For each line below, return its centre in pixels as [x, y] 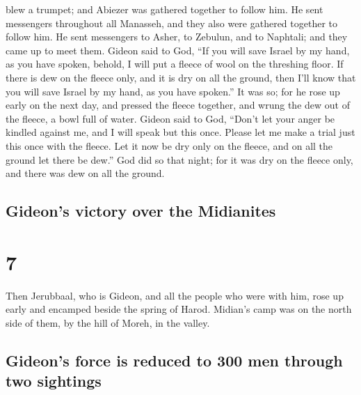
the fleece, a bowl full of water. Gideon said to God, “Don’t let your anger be [170, 118]
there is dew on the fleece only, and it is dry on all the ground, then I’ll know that [181, 77]
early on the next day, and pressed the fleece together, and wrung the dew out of [178, 105]
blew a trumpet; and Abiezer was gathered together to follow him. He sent [165, 9]
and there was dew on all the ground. [85, 173]
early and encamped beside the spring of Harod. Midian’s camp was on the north [179, 309]
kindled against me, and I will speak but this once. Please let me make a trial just [180, 132]
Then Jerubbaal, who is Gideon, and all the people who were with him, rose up [175, 295]
